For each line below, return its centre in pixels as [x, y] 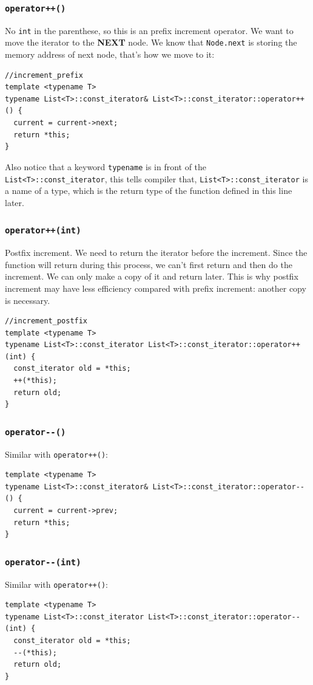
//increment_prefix [44, 75]
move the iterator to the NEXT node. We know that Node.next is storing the [151, 42]
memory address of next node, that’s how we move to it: [110, 54]
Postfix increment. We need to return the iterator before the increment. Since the [156, 253]
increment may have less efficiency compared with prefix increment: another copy [156, 288]
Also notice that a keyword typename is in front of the [106, 166]
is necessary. [28, 300]
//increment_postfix [46, 321]
